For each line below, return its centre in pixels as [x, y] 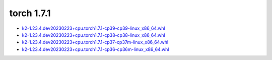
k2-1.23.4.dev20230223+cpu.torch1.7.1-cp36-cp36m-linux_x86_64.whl [95, 49]
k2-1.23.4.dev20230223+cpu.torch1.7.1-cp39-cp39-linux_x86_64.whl [94, 28]
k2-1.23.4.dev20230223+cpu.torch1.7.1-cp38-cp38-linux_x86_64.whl [94, 35]
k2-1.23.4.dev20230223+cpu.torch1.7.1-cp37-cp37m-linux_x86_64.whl [95, 42]
